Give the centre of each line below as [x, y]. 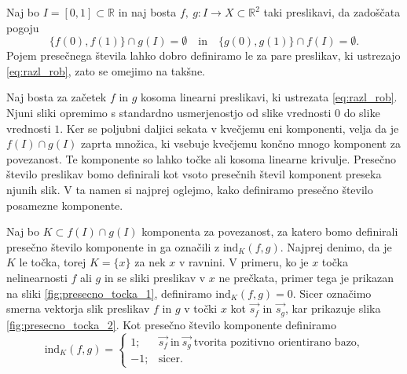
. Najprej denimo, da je [336, 246]
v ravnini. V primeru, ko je [244, 262]
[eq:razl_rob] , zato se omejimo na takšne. [106, 70]
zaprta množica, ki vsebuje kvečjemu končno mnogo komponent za [241, 143]
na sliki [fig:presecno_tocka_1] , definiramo [109, 293]
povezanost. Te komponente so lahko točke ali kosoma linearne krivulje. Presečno [202, 158]
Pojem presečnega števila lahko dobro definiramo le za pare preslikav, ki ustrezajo [203, 55]
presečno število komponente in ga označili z [113, 246]
